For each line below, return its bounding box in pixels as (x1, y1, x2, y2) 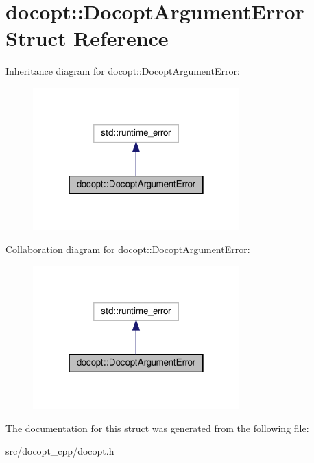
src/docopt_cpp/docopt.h (5, 444, 114, 458)
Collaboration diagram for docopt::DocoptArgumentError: (5, 242, 250, 257)
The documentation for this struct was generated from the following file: (5, 420, 309, 435)
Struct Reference (5, 24, 169, 52)
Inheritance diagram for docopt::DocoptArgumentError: (5, 64, 240, 78)
